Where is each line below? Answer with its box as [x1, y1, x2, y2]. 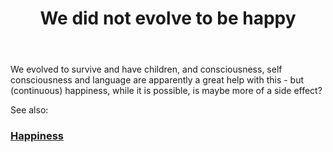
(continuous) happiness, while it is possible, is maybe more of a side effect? [10, 85, 323, 97]
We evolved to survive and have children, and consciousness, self [10, 63, 283, 76]
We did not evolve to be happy [39, 7, 297, 30]
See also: [10, 104, 49, 116]
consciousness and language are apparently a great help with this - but [10, 74, 305, 86]
